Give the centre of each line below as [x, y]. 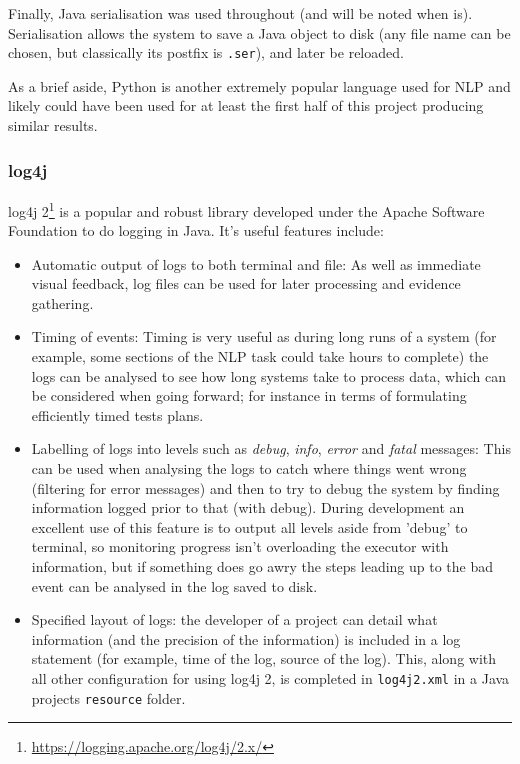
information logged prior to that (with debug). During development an [248, 507]
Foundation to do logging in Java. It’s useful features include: [196, 230]
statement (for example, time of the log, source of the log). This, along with [264, 658]
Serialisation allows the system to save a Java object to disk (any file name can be [259, 32]
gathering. [62, 302]
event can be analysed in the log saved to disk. [174, 585]
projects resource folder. [108, 697]
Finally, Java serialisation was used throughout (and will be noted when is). [240, 13]
